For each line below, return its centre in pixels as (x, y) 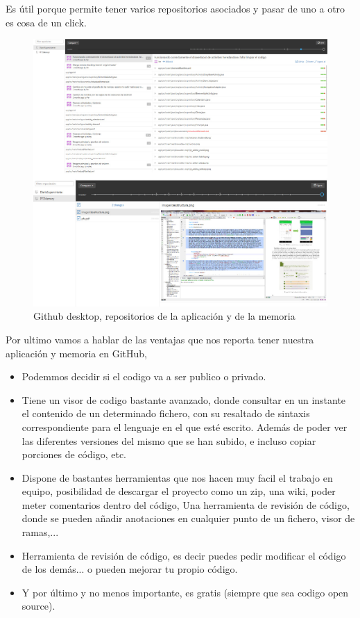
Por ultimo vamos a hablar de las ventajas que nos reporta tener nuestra (160, 339)
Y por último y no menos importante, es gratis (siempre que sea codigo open (185, 592)
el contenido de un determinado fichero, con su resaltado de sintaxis (166, 413)
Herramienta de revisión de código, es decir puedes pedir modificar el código (184, 555)
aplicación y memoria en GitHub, (76, 353)
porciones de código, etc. (74, 454)
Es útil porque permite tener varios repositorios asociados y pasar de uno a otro (175, 8)
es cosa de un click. (46, 22)
